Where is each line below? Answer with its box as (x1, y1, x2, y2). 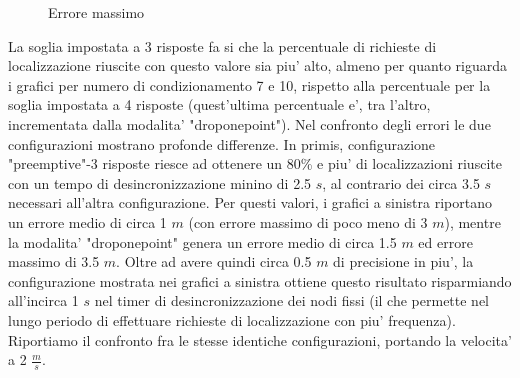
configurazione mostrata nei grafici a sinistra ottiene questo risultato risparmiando (8, 270, 512, 291)
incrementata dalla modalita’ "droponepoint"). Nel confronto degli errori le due (8, 113, 491, 134)
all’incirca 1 (8, 290, 79, 311)
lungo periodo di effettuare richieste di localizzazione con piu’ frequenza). (8, 309, 456, 330)
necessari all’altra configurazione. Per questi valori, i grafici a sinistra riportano (8, 192, 492, 213)
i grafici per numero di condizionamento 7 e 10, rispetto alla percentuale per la (8, 74, 491, 95)
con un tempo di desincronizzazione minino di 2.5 (8, 172, 312, 193)
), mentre (444, 211, 501, 232)
